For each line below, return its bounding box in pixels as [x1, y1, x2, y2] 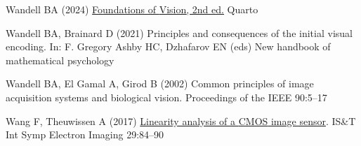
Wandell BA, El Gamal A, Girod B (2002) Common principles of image [6, 76, 314, 91]
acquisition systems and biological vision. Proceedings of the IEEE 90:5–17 [6, 89, 327, 104]
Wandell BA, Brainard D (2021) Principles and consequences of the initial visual [6, 25, 353, 40]
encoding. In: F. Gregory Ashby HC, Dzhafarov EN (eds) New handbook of [6, 39, 331, 54]
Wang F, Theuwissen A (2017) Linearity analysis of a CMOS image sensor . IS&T [6, 113, 356, 128]
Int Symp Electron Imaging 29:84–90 [6, 127, 164, 142]
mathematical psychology [6, 52, 114, 67]
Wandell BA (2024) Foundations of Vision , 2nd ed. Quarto [6, 2, 258, 16]
